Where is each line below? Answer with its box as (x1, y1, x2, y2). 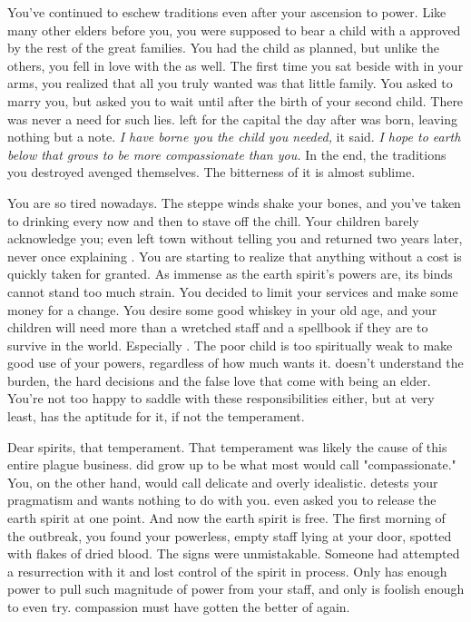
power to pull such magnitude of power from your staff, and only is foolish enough (7, 579, 465, 598)
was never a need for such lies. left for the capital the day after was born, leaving (7, 109, 457, 128)
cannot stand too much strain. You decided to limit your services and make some (7, 281, 458, 301)
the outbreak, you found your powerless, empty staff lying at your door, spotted (7, 526, 452, 545)
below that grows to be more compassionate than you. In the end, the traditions (7, 144, 446, 163)
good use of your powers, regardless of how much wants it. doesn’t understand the (7, 353, 464, 372)
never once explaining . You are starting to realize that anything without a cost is (7, 246, 462, 265)
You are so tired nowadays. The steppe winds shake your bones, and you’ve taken (7, 193, 461, 212)
